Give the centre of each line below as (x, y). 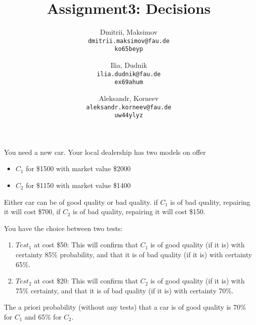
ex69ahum (129, 82)
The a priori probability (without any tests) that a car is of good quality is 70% (125, 307)
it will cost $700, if (32, 211)
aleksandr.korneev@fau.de (129, 107)
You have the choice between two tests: (63, 228)
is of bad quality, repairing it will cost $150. (139, 211)
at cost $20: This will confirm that (86, 281)
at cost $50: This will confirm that (86, 245)
